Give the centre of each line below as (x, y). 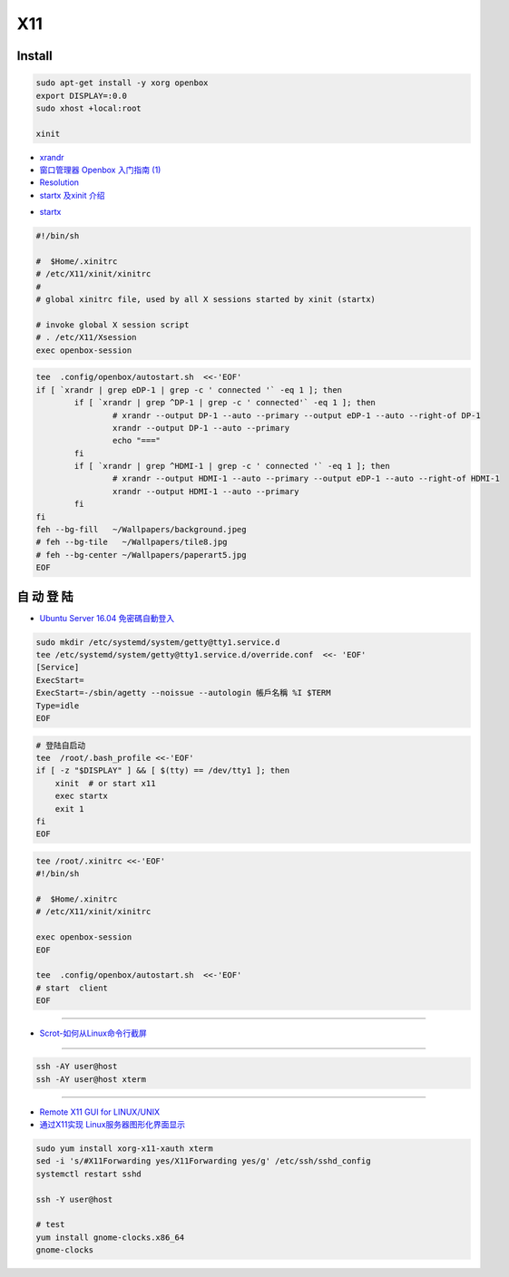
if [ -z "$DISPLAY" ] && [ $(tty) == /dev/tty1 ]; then (163, 770)
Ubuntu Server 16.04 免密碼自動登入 (107, 618)
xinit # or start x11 (105, 783)
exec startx (82, 796)
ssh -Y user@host (74, 1199)
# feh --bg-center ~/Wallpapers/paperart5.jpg (141, 555)
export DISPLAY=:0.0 (81, 96)
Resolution (59, 182)
